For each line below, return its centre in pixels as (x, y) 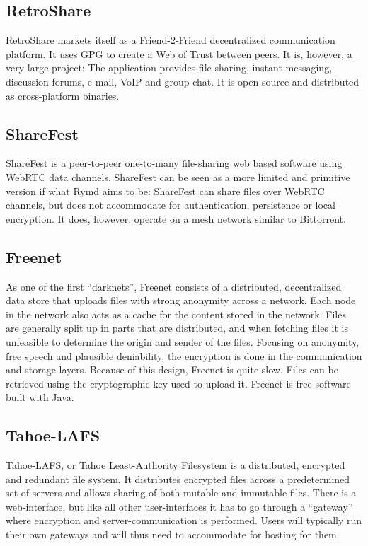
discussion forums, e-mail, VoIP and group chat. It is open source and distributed (183, 81)
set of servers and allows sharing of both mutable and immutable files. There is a (181, 493)
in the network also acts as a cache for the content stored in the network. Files (176, 314)
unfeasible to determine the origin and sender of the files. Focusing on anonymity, (183, 341)
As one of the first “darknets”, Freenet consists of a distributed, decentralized (174, 286)
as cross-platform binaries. (63, 95)
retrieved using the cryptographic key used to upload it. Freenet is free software (178, 383)
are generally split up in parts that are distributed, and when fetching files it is (177, 328)
